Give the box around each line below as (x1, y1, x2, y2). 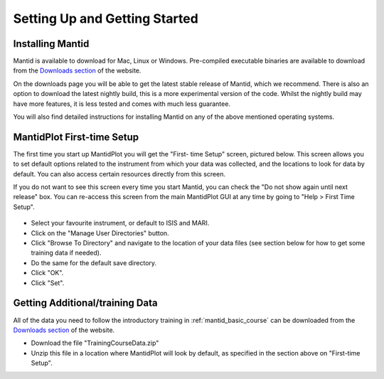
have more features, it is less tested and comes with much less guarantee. (13, 100, 231, 108)
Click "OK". (31, 269, 64, 277)
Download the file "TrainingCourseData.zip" (31, 338, 159, 348)
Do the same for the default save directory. (31, 258, 156, 267)
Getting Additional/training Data (13, 297, 158, 309)
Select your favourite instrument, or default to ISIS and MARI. (31, 219, 210, 228)
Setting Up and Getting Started (13, 11, 198, 26)
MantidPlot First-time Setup (13, 131, 139, 143)
